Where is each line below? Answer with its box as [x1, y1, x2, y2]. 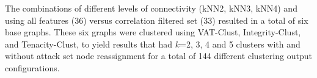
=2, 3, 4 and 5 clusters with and [180, 37, 301, 50]
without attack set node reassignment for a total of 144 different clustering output [5, 49, 312, 62]
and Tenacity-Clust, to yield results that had [5, 37, 173, 50]
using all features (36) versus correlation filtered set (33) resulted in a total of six [5, 13, 308, 26]
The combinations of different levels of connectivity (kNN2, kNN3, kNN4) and [5, 2, 297, 14]
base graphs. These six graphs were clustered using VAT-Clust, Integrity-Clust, [5, 26, 301, 38]
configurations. [5, 61, 60, 74]
